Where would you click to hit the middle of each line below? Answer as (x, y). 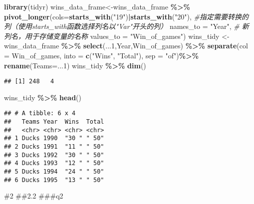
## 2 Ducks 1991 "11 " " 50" (54, 147)
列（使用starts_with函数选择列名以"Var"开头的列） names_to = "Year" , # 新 (127, 26)
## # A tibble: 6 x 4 (40, 113)
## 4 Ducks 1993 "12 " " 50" (54, 163)
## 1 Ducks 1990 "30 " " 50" (54, 138)
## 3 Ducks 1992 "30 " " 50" (54, 155)
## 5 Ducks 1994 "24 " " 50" (54, 172)
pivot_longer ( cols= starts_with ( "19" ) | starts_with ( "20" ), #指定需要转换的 (127, 16)
